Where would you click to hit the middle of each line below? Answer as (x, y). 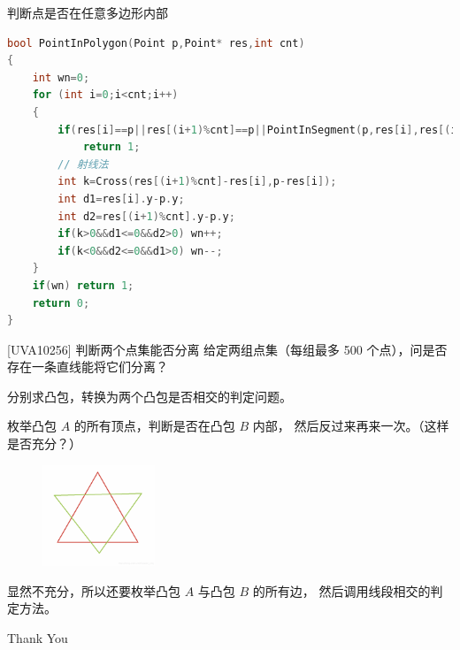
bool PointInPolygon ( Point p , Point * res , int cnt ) (156, 43)
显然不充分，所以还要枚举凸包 (94, 590)
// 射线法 (83, 164)
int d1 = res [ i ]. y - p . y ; (121, 199)
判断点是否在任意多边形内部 (88, 12)
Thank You (38, 638)
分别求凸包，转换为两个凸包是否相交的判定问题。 (149, 396)
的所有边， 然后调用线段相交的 (341, 590)
